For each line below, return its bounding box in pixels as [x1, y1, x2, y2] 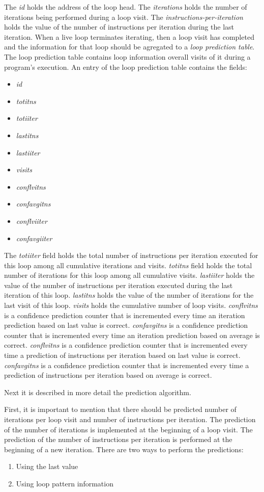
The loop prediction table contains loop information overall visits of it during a [4, 51, 251, 62]
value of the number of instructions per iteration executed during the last [4, 279, 233, 290]
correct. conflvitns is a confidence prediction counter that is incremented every [4, 340, 248, 350]
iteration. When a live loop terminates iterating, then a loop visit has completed [4, 31, 254, 42]
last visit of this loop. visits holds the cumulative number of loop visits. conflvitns [4, 300, 258, 310]
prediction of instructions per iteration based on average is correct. [4, 370, 212, 380]
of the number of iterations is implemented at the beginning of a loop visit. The [4, 424, 253, 434]
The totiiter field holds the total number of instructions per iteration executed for [4, 250, 258, 261]
